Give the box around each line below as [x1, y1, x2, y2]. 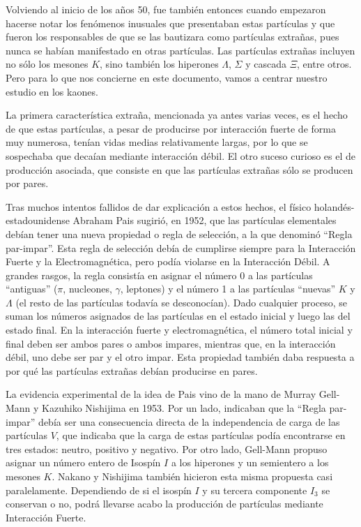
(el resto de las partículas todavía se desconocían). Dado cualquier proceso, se [15, 295, 348, 309]
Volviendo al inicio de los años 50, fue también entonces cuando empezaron [6, 2, 326, 16]
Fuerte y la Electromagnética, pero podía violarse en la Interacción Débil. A [6, 254, 330, 269]
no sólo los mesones [6, 57, 89, 71]
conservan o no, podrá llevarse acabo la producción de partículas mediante [6, 496, 323, 511]
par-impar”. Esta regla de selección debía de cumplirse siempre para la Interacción [6, 240, 356, 255]
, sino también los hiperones [100, 57, 219, 71]
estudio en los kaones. [6, 84, 98, 98]
